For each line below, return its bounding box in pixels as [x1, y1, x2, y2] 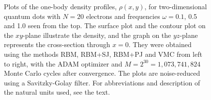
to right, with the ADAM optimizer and [4, 58, 122, 68]
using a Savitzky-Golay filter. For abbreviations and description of [4, 77, 200, 87]
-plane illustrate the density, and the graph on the [23, 30, 171, 40]
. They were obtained [128, 39, 192, 50]
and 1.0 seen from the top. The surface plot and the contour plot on [4, 20, 206, 31]
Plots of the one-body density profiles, [4, 1, 117, 11]
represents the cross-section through [4, 39, 110, 50]
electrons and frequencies [86, 11, 160, 21]
